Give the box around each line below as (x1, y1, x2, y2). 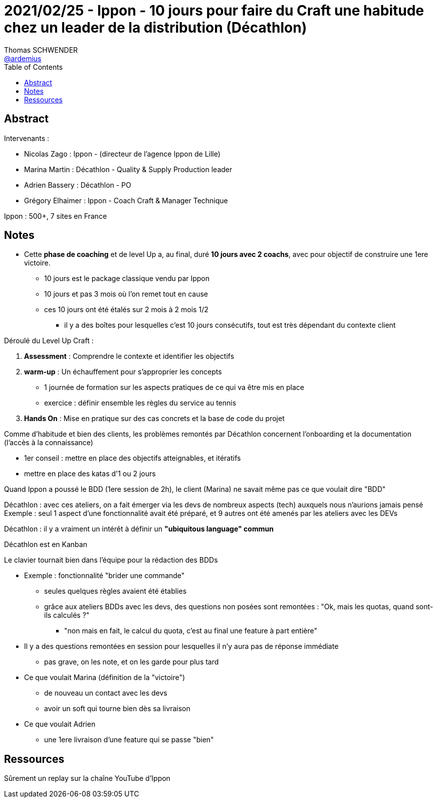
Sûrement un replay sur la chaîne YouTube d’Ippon (4, 774, 170, 783)
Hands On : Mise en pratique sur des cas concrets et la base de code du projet (24, 414, 285, 423)
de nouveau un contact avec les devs (44, 689, 167, 698)
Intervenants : (4, 133, 50, 143)
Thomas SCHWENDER (4, 45, 78, 54)
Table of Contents (4, 62, 63, 71)
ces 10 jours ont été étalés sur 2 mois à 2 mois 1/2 (44, 305, 208, 314)
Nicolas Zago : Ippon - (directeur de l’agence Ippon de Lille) (24, 149, 221, 158)
